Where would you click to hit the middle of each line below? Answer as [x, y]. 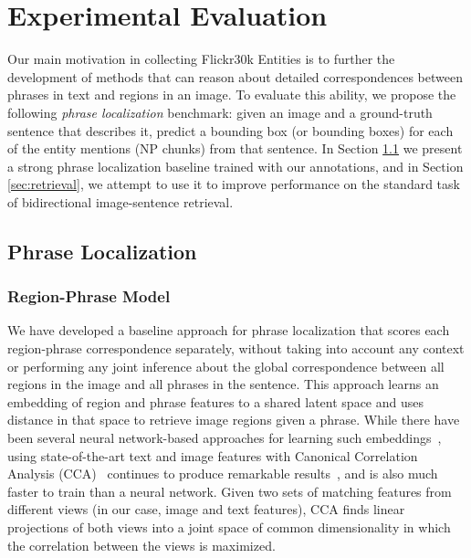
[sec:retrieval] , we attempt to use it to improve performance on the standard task [234, 184]
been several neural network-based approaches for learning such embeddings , [225, 438]
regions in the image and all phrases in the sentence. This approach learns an [223, 384]
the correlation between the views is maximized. [141, 545]
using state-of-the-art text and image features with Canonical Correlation [213, 455]
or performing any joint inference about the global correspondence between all [226, 366]
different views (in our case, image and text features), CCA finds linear [206, 509]
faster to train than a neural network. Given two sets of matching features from [230, 491]
